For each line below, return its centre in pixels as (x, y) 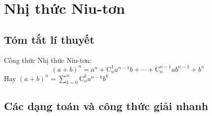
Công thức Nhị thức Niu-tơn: (48, 60)
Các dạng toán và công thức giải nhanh (106, 105)
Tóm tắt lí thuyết (49, 39)
